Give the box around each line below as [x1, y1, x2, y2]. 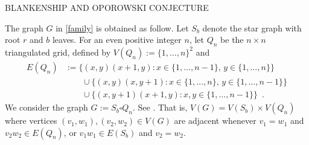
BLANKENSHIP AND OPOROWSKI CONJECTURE [5, 1, 209, 13]
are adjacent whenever [174, 114, 256, 127]
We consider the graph [5, 101, 88, 114]
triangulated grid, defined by [5, 45, 111, 58]
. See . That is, [132, 101, 188, 114]
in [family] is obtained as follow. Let [56, 21, 189, 34]
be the [220, 33, 244, 46]
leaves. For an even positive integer [52, 33, 182, 46]
